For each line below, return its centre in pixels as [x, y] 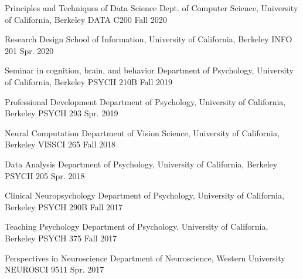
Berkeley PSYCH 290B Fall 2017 [64, 206]
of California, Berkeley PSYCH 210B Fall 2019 [88, 81]
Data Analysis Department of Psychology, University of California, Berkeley [141, 164]
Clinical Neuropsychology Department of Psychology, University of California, [144, 195]
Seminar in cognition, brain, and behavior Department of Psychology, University [149, 70]
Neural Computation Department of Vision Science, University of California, [142, 132]
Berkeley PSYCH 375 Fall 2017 [61, 238]
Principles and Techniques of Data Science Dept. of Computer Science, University [151, 8]
